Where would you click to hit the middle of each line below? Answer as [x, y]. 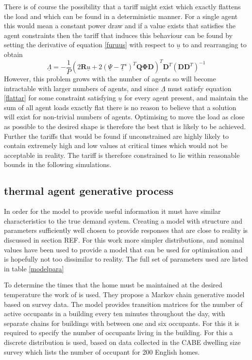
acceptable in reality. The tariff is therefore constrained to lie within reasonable [122, 155]
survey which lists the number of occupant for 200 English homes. [102, 351]
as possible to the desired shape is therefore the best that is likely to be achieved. [125, 126]
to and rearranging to [215, 45]
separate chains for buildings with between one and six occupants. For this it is [122, 323]
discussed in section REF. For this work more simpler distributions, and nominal [124, 239]
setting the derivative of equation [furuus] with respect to [89, 45]
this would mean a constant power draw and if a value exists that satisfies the [120, 26]
